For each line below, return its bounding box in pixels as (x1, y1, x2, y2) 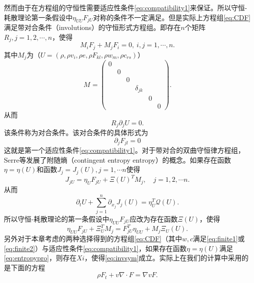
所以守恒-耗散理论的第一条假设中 (4, 213, 109, 224)
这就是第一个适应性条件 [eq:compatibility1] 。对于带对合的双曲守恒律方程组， (4, 145, 245, 155)
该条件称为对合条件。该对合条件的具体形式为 (4, 127, 148, 138)
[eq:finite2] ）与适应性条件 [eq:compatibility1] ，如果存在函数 (4, 243, 187, 253)
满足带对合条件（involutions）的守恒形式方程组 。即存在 (4, 22, 181, 32)
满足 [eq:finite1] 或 (193, 233, 245, 243)
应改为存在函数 (129, 213, 178, 224)
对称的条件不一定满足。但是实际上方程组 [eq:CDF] (93, 12, 251, 22)
